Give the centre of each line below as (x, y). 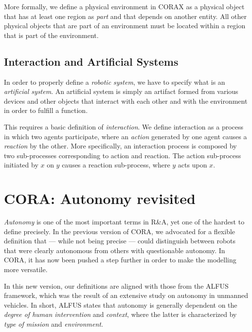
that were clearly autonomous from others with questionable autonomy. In (115, 250)
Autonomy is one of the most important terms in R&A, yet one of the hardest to (124, 222)
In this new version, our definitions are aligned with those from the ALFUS (116, 286)
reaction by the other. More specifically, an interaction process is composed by (120, 146)
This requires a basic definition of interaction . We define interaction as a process (124, 126)
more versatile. (26, 269)
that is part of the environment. (51, 35)
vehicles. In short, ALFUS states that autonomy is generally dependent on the (121, 304)
